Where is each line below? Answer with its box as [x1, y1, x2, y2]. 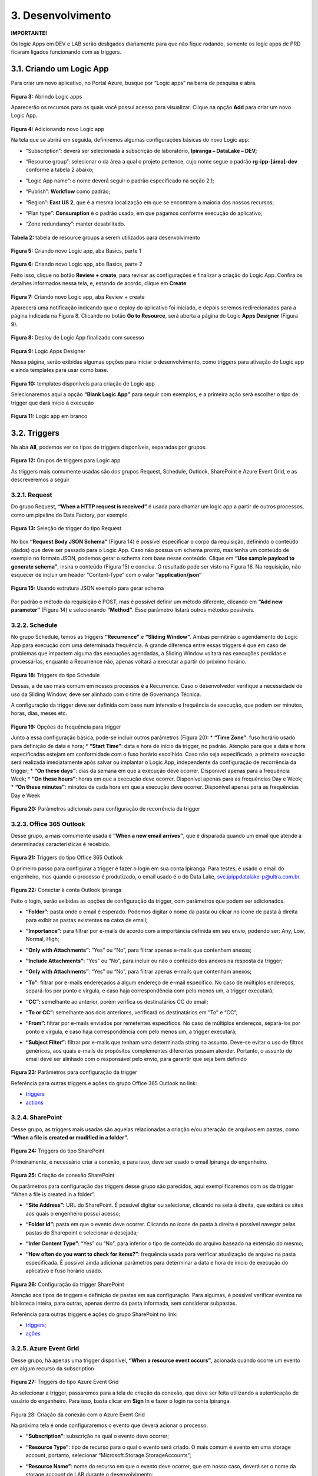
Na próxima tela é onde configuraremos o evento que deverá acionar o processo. [11, 1422, 208, 1429]
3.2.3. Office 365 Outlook [11, 820, 85, 828]
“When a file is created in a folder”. [11, 1191, 95, 1198]
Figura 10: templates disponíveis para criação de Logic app [11, 380, 155, 387]
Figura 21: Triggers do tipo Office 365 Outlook [11, 854, 123, 861]
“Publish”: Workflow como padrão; [25, 188, 111, 195]
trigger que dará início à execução [11, 399, 94, 406]
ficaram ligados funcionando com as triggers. [11, 48, 122, 55]
